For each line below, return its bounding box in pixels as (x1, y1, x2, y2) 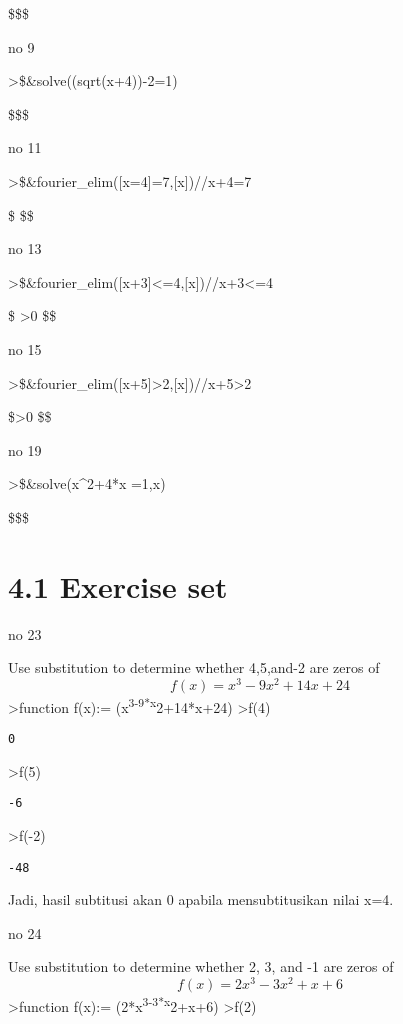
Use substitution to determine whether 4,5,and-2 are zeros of (8, 657, 380, 678)
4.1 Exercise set (8, 565, 228, 606)
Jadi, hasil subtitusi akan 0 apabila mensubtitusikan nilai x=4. (8, 889, 394, 910)
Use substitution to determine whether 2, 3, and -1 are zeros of (8, 956, 394, 977)
